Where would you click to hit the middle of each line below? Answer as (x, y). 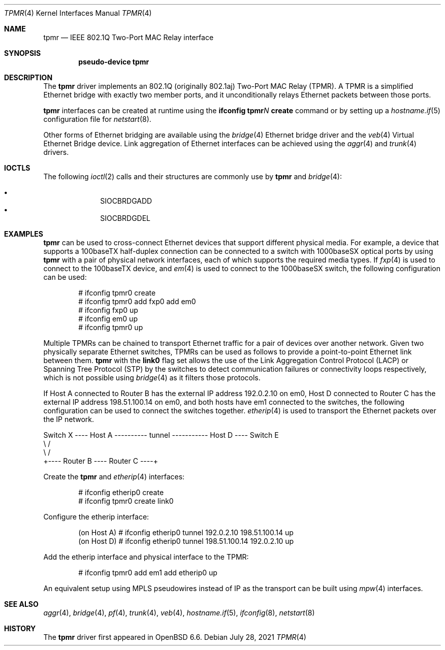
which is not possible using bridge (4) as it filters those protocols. (152, 378)
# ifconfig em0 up (108, 319)
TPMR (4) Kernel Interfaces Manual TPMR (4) (78, 13)
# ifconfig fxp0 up (108, 310)
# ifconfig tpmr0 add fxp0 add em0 (137, 301)
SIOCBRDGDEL (125, 218)
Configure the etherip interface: (96, 517)
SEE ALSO (21, 604)
